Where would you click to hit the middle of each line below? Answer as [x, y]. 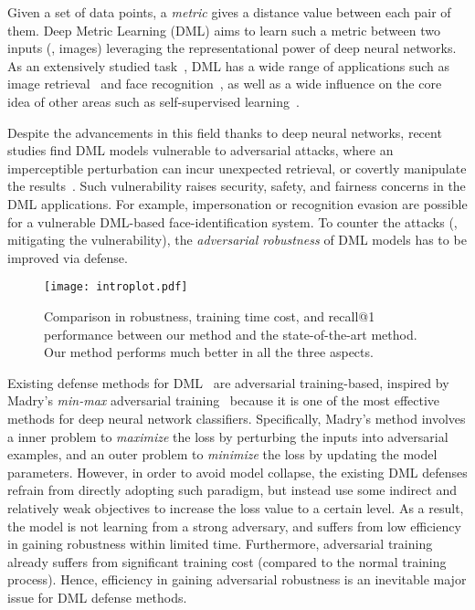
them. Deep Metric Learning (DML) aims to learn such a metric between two [224, 30]
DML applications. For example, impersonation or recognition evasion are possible [237, 203]
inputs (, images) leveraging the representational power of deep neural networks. [232, 48]
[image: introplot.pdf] [116, 287]
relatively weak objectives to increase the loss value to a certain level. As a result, [236, 507]
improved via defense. [68, 257]
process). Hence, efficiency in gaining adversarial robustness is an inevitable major [237, 579]
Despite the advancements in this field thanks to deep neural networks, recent [225, 132]
